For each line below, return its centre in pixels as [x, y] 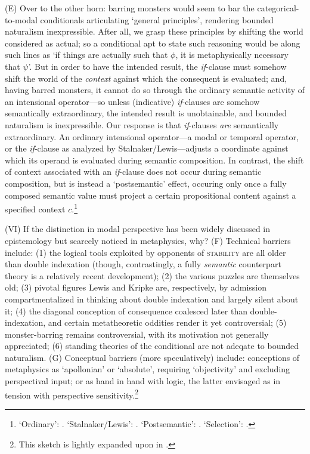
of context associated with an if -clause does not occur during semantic [133, 172]
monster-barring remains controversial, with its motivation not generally [137, 334]
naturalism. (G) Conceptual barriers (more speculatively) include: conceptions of [152, 357]
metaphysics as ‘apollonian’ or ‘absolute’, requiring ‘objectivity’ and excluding [148, 369]
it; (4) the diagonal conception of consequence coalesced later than [126, 311]
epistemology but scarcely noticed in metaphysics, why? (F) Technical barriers [148, 240]
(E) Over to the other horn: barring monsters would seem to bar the [130, 8]
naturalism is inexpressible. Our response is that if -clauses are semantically [142, 124]
